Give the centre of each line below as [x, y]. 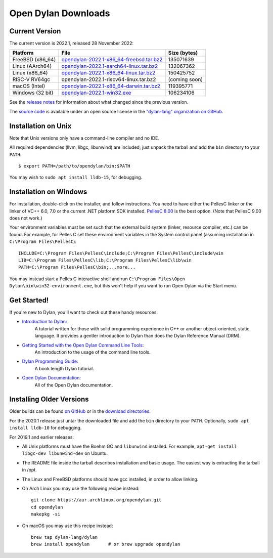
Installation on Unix [40, 126]
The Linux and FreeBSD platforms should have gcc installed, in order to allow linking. [110, 479]
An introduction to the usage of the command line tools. [93, 352]
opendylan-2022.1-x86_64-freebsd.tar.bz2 [112, 60]
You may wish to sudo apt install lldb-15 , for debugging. [76, 178]
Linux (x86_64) [30, 73]
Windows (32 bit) [33, 93]
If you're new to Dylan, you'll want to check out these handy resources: [83, 312]
